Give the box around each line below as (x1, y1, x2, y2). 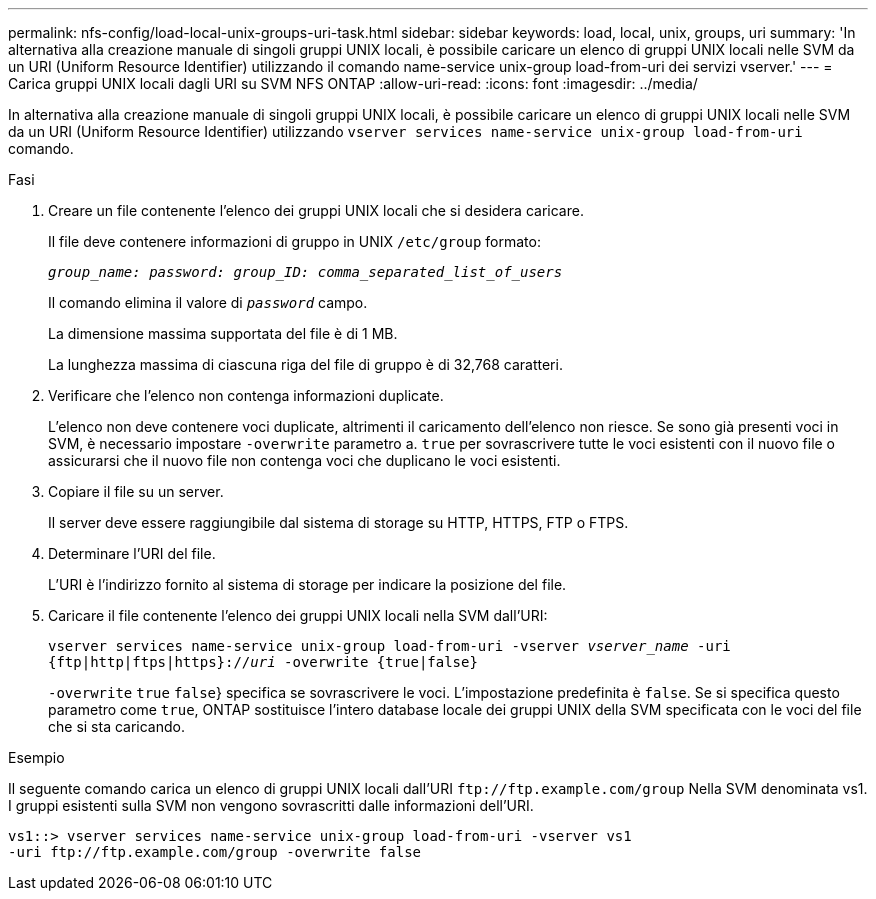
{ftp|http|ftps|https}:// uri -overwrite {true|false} (48, 654, 478, 670)
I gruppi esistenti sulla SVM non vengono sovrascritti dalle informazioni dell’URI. (8, 797, 534, 814)
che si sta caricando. (48, 718, 185, 735)
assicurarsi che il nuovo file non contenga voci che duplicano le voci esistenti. (48, 452, 561, 469)
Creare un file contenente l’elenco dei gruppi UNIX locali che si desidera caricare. (48, 202, 584, 219)
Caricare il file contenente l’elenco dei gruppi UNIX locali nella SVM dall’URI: (48, 607, 548, 624)
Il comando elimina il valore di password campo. (48, 294, 368, 311)
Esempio (8, 749, 65, 766)
